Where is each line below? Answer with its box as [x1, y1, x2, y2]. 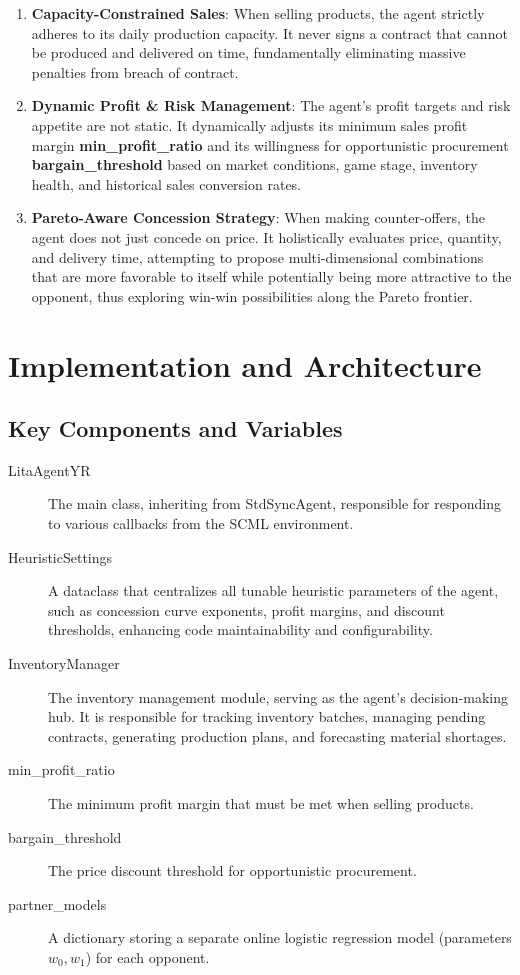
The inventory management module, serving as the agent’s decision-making [48, 686, 509, 707]
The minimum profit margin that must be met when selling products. [48, 793, 474, 814]
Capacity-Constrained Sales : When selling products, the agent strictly [31, 3, 485, 23]
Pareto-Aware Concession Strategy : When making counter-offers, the [31, 207, 485, 228]
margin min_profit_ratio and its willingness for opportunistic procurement [31, 134, 509, 155]
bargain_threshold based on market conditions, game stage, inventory [31, 154, 478, 175]
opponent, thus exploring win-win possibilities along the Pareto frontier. [31, 285, 473, 306]
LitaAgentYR [8, 459, 91, 480]
